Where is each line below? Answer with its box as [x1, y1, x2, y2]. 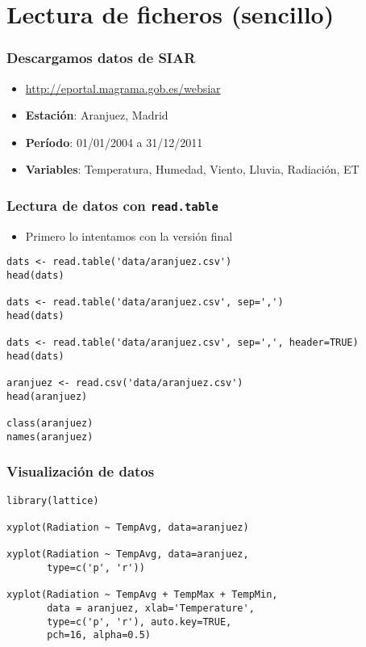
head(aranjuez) [6, 390, 88, 402]
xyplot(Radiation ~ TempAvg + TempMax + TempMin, [6, 589, 278, 601]
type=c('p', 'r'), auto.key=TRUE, [47, 615, 232, 628]
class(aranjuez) [6, 418, 94, 430]
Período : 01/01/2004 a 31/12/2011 [25, 133, 203, 150]
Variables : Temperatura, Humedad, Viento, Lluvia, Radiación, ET [25, 161, 360, 178]
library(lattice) [6, 494, 99, 506]
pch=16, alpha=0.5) [47, 629, 151, 641]
